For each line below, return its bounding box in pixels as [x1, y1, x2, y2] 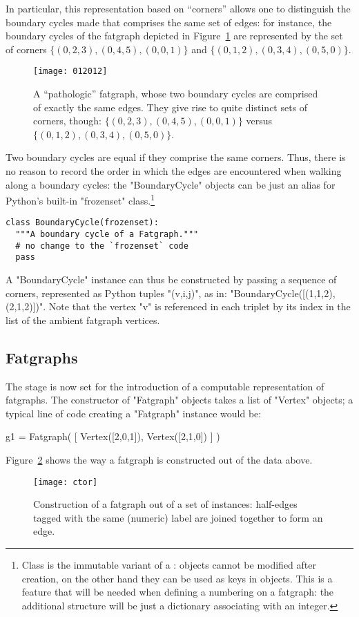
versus [246, 113, 273, 128]
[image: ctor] [33, 477, 98, 487]
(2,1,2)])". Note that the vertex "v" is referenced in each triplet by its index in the [6, 299, 351, 314]
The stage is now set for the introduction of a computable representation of [6, 379, 324, 393]
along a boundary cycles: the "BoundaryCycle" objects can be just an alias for [6, 177, 336, 191]
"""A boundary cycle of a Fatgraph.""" [15, 229, 199, 240]
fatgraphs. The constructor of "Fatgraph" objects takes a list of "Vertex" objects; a [6, 392, 353, 407]
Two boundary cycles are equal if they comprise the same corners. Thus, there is [6, 150, 346, 164]
